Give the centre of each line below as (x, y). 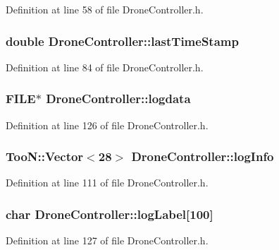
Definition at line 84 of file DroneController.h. (105, 67)
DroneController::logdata (118, 99)
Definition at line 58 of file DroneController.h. (105, 9)
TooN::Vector (45, 156)
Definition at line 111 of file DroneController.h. (107, 183)
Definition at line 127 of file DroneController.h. (107, 240)
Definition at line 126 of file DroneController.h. (107, 125)
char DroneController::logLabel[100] (110, 214)
